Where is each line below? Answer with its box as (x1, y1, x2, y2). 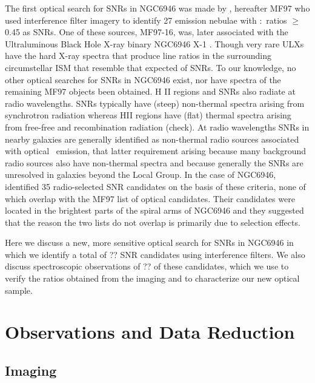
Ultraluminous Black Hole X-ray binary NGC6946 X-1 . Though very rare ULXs (5, 37, 304, 50)
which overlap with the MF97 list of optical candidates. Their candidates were (5, 192, 295, 205)
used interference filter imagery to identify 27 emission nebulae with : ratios (5, 13, 287, 26)
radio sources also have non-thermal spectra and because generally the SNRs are (5, 156, 303, 169)
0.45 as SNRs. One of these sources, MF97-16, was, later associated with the (5, 25, 288, 38)
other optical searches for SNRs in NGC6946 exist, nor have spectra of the (5, 73, 281, 86)
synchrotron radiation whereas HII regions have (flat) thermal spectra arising (5, 109, 291, 121)
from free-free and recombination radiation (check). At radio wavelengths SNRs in (5, 120, 310, 133)
